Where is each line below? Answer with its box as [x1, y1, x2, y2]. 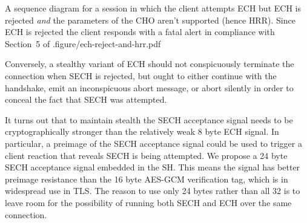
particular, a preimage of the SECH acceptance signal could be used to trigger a [5, 137, 302, 149]
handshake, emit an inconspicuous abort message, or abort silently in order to [5, 81, 294, 94]
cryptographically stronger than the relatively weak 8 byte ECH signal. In [5, 125, 279, 138]
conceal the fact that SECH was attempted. [5, 93, 167, 106]
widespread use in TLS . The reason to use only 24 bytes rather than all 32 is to [5, 184, 300, 197]
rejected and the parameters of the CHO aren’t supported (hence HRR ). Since [5, 13, 295, 26]
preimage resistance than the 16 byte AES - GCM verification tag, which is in [5, 172, 288, 185]
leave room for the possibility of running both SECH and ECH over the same [5, 196, 292, 208]
